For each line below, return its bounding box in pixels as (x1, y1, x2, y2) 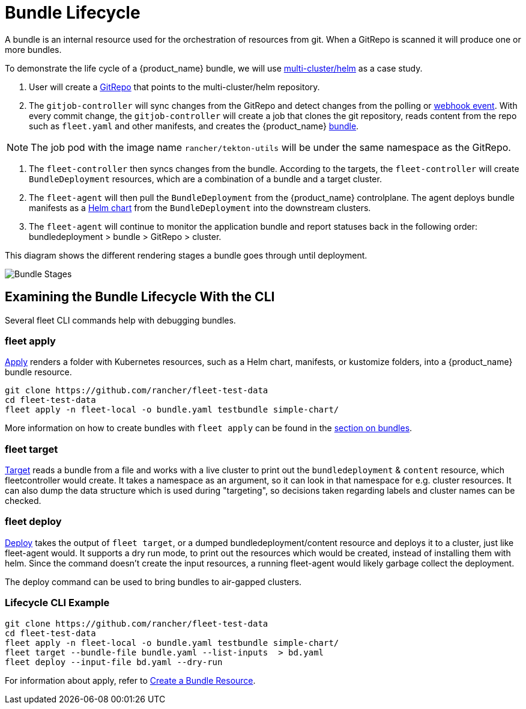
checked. (5, 496, 41, 506)
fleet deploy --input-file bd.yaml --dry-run (5, 657, 223, 667)
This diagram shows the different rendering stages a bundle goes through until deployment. (5, 250, 367, 260)
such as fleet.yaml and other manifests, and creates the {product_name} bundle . (29, 120, 359, 131)
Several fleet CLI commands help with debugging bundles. (5, 315, 236, 325)
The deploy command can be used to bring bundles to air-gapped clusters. (5, 576, 302, 587)
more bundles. (5, 44, 62, 55)
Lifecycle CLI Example (5, 597, 110, 609)
